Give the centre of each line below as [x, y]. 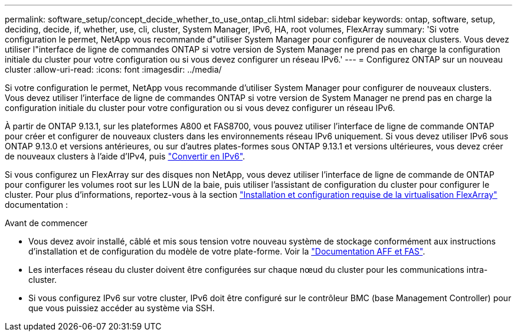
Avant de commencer [46, 223]
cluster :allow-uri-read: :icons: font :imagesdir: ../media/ [113, 69]
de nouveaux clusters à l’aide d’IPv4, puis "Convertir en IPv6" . [125, 156]
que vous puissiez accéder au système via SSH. [122, 308]
